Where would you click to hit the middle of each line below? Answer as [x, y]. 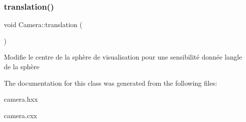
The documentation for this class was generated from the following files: [111, 83]
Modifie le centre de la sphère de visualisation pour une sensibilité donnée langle [123, 57]
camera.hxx [21, 99]
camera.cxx [21, 115]
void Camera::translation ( [43, 24]
